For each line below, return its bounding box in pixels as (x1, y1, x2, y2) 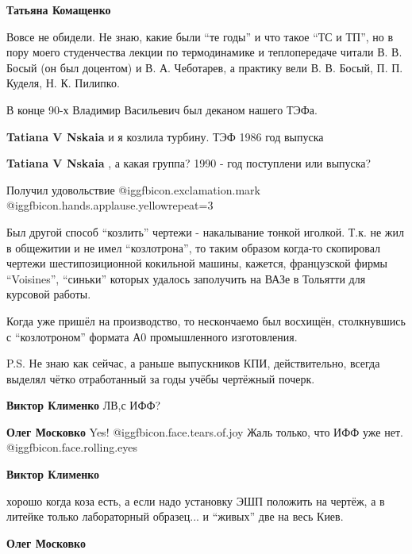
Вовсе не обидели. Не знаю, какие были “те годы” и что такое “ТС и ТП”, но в (6, 28, 394, 44)
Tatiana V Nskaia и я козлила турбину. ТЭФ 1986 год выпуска (6, 128, 324, 144)
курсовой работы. (6, 286, 91, 302)
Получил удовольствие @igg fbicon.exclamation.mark (6, 181, 260, 198)
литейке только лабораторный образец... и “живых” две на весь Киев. (6, 508, 344, 525)
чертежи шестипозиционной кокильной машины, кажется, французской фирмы (6, 255, 388, 271)
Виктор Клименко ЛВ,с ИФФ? (6, 397, 161, 414)
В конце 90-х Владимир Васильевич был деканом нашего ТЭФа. (6, 101, 318, 117)
